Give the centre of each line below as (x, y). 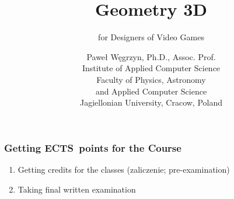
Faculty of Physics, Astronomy (151, 79)
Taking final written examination (77, 189)
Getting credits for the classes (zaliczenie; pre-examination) (124, 169)
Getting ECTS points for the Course (93, 147)
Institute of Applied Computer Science (151, 68)
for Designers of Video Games (151, 37)
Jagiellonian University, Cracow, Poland (151, 102)
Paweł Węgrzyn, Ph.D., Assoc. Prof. (151, 56)
